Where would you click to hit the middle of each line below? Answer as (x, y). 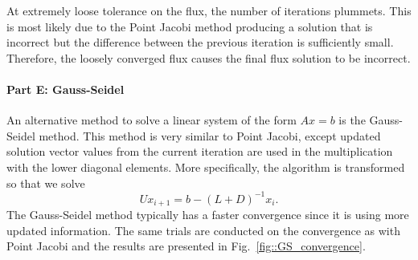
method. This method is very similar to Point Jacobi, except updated (210, 135)
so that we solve (46, 183)
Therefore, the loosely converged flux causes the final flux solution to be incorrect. (209, 57)
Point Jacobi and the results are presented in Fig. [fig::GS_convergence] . (186, 246)
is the (352, 120)
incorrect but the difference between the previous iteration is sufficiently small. (200, 42)
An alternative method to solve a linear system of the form (152, 120)
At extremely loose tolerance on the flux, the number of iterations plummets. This (209, 10)
